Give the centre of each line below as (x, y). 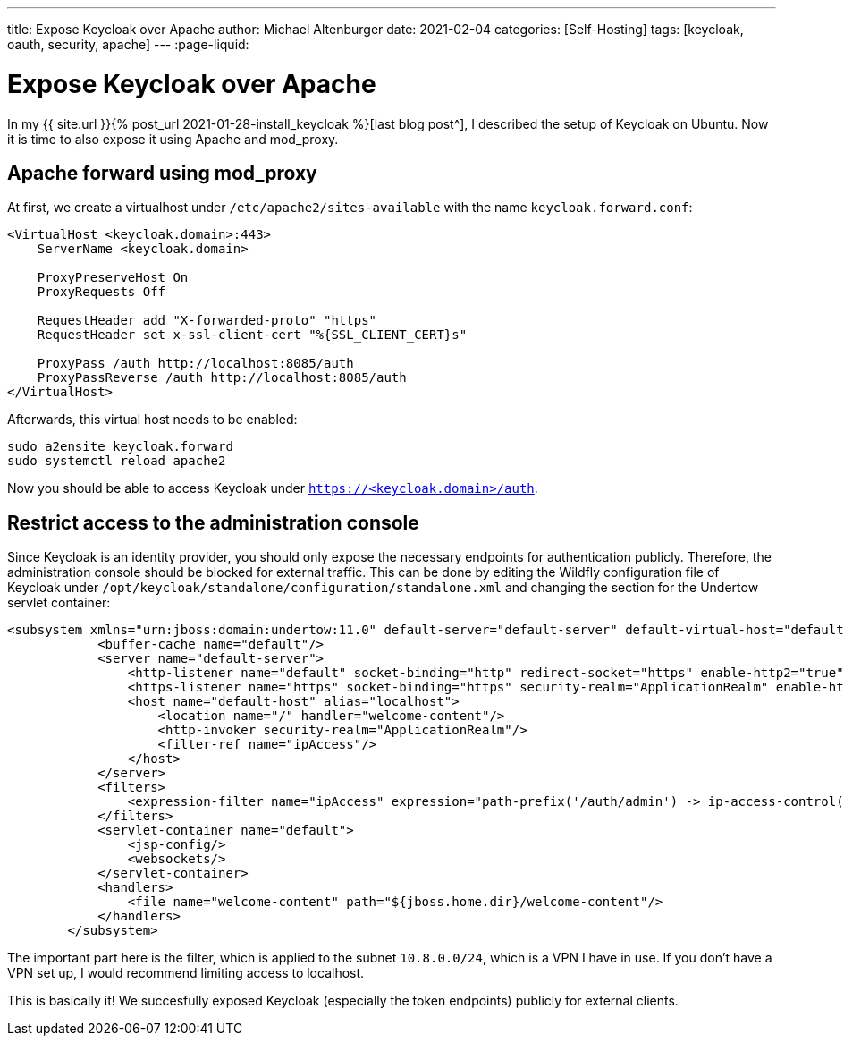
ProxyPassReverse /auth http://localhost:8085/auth (222, 378)
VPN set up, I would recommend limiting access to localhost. (186, 973)
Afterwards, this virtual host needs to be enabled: (152, 420)
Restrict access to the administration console (213, 522)
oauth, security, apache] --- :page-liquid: (128, 44)
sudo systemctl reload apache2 (117, 461)
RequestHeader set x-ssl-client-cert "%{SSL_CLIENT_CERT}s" (252, 335)
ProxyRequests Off (101, 292)
